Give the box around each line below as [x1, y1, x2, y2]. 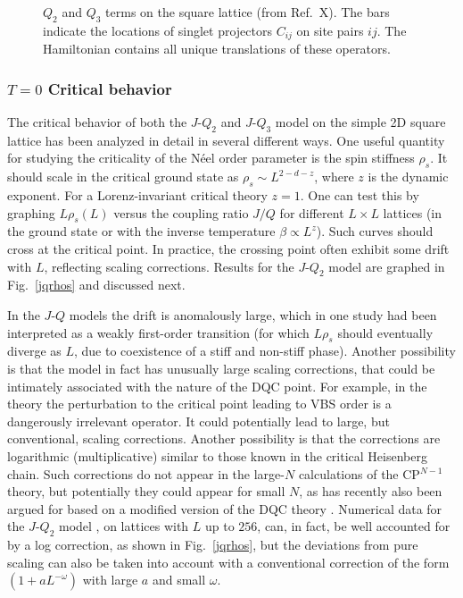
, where [314, 167, 354, 186]
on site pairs [296, 21, 364, 39]
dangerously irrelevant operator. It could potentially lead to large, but [7, 411, 390, 430]
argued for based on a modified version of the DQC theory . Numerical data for [7, 499, 442, 518]
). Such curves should [316, 222, 434, 240]
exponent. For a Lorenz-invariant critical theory [7, 186, 268, 205]
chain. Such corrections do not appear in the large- [7, 464, 285, 483]
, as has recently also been [299, 482, 442, 501]
